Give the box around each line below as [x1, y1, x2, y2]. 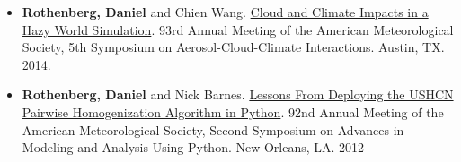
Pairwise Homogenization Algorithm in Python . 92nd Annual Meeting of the [22, 102, 444, 121]
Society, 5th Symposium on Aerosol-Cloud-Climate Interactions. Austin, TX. [22, 38, 445, 56]
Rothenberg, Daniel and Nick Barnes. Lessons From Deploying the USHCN [22, 85, 454, 104]
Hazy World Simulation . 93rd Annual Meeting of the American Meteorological [22, 20, 454, 38]
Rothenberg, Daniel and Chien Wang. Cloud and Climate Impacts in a [22, 3, 429, 21]
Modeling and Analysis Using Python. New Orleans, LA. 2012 [22, 138, 365, 157]
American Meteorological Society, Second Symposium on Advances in [22, 120, 404, 139]
